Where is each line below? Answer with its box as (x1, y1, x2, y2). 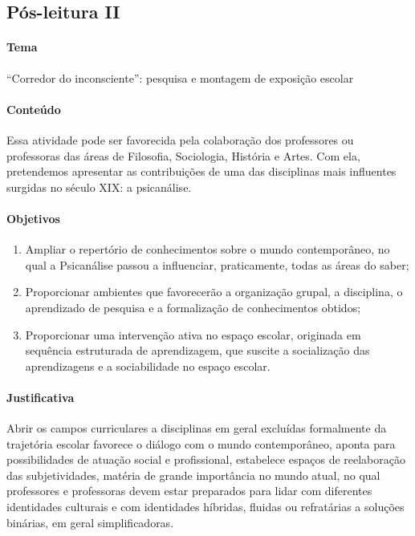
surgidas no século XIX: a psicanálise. (6, 178, 192, 195)
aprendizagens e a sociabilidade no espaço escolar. (25, 357, 271, 374)
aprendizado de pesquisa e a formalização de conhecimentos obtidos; (25, 298, 361, 315)
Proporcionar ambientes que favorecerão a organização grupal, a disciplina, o (25, 283, 403, 300)
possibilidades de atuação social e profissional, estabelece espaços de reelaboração (6, 451, 405, 468)
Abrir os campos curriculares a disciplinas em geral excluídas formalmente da (6, 420, 387, 437)
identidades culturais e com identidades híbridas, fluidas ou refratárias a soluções (6, 498, 405, 515)
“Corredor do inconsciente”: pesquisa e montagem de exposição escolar (6, 69, 354, 86)
